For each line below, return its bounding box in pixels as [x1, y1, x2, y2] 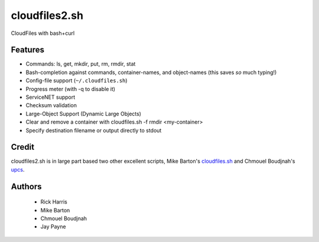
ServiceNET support [25, 93, 76, 101]
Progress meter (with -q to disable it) [25, 85, 115, 92]
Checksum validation [25, 102, 77, 109]
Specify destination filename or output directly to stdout [25, 127, 162, 134]
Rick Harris [40, 198, 67, 205]
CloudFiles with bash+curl [11, 30, 75, 37]
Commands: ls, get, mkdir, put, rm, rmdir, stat [25, 60, 136, 67]
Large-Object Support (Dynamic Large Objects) [25, 110, 142, 117]
